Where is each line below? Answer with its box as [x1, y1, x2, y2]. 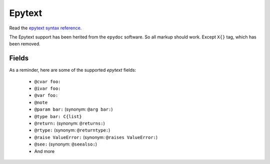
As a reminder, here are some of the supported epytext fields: [9, 67, 136, 73]
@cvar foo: [34, 79, 61, 84]
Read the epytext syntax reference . [9, 25, 82, 31]
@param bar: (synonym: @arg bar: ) [34, 106, 113, 112]
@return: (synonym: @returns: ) [34, 120, 105, 126]
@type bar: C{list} [34, 114, 82, 119]
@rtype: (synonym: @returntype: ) [34, 127, 110, 133]
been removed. [9, 41, 41, 47]
